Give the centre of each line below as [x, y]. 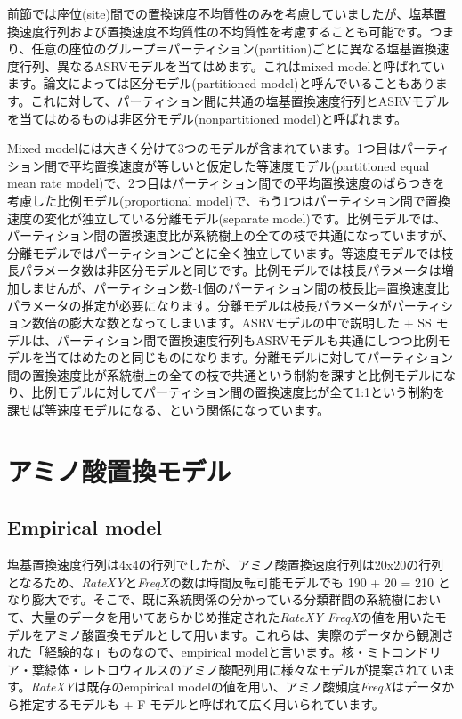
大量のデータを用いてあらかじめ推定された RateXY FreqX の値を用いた [233, 617]
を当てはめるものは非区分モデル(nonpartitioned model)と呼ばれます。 [207, 118]
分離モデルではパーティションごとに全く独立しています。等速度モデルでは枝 [231, 252]
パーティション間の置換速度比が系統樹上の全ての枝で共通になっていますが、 [231, 235]
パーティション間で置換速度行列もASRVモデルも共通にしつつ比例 [247, 339]
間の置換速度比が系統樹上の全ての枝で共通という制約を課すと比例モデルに [225, 374]
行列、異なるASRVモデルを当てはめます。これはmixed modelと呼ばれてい [232, 65]
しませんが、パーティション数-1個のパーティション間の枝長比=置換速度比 [234, 287]
